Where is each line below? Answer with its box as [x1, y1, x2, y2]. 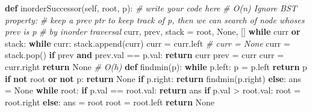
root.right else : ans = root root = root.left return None [5, 95, 215, 108]
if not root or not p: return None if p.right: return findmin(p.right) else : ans [5, 72, 301, 84]
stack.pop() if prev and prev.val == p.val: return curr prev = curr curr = [5, 49, 284, 61]
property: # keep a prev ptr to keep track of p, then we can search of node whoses [5, 13, 305, 26]
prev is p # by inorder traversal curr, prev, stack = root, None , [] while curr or [5, 25, 301, 38]
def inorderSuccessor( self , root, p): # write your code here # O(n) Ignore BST [5, 2, 297, 14]
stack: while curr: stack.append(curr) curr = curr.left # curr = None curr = [5, 37, 290, 49]
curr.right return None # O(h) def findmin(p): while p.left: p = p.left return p [5, 60, 307, 72]
